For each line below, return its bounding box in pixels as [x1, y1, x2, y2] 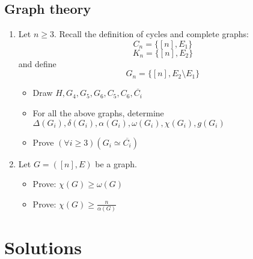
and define [18, 57, 56, 70]
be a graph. [95, 157, 137, 170]
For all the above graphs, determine [32, 106, 164, 119]
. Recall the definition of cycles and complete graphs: [53, 28, 249, 40]
